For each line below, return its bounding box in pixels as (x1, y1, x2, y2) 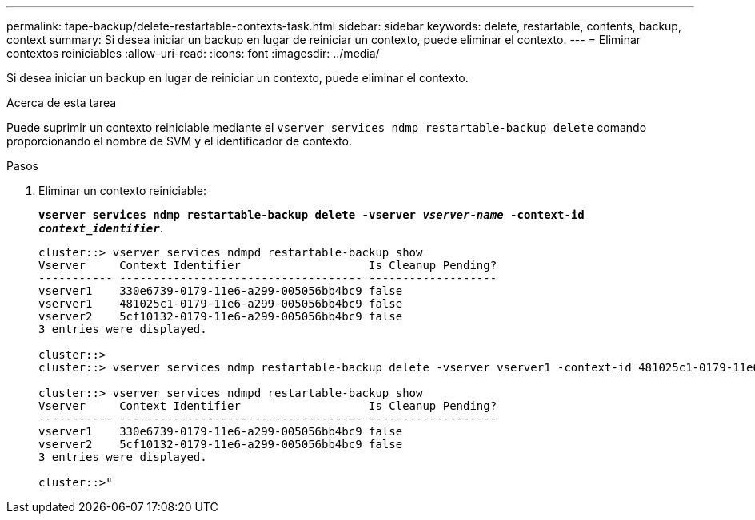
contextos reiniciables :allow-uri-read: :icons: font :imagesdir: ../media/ (6, 46, 380, 60)
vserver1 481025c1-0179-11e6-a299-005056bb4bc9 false (38, 297, 403, 310)
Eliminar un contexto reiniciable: (38, 184, 206, 197)
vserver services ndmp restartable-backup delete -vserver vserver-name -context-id (38, 208, 585, 221)
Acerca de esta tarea (6, 96, 117, 109)
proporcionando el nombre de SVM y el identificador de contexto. (6, 134, 352, 148)
